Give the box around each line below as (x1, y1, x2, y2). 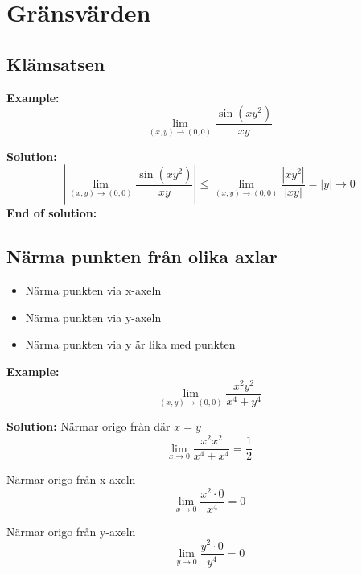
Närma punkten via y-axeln (25, 308, 162, 325)
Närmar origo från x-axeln (6, 471, 136, 488)
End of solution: (6, 204, 97, 221)
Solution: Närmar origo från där (6, 418, 171, 435)
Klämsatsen (6, 51, 105, 76)
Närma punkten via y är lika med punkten (25, 336, 236, 353)
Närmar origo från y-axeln (6, 522, 136, 539)
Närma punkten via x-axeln (25, 282, 162, 299)
